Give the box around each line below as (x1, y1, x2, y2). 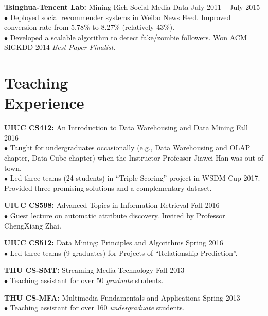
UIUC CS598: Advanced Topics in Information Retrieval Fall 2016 (4, 200, 220, 210)
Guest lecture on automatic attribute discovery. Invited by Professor (10, 210, 225, 221)
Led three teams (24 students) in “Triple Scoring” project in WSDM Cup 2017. (10, 172, 260, 183)
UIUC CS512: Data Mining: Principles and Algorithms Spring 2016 (4, 237, 223, 248)
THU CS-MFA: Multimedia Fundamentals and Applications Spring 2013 (4, 292, 240, 303)
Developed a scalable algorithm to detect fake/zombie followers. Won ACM (10, 31, 247, 42)
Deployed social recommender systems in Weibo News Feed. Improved (10, 11, 231, 22)
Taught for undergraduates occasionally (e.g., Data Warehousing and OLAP (10, 142, 251, 153)
